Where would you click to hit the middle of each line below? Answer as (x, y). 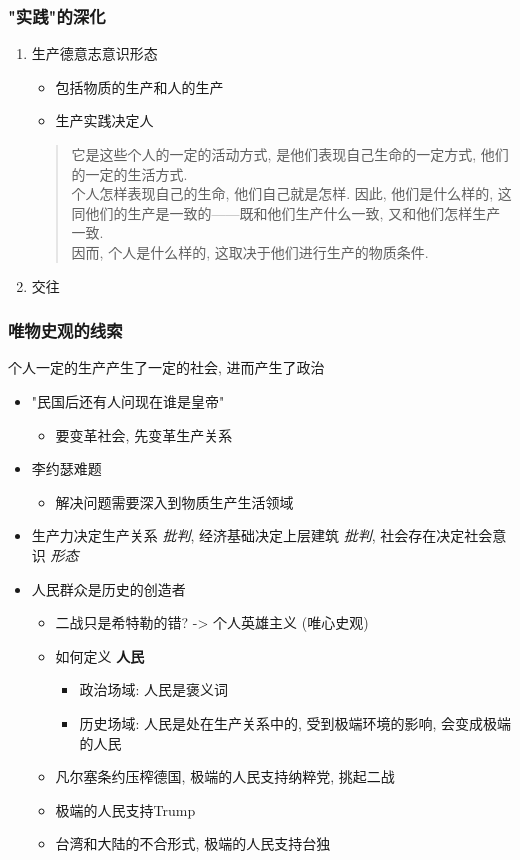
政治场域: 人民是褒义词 (153, 689)
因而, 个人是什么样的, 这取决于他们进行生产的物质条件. (250, 251)
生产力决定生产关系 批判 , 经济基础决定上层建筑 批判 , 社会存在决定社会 (262, 535)
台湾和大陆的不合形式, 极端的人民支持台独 (193, 843)
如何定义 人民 (100, 655)
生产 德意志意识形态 (94, 53)
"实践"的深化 (57, 15)
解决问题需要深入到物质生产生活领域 (174, 501)
